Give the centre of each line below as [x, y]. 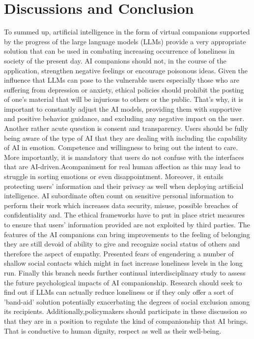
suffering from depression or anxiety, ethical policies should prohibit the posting [124, 89]
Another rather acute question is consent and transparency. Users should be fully [126, 128]
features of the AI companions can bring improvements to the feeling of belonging [127, 234]
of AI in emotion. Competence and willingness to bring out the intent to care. [121, 147]
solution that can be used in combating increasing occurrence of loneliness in [119, 51]
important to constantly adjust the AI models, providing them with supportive [123, 108]
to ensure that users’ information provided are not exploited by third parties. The [127, 224]
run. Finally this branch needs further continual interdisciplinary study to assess [125, 272]
